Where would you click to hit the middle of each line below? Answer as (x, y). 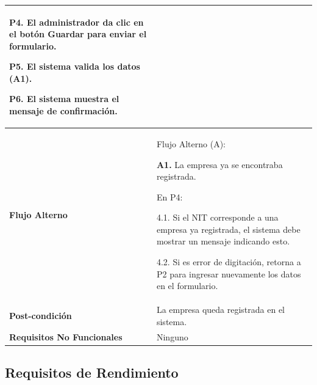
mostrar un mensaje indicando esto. (223, 241)
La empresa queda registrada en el (221, 310)
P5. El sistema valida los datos (75, 66)
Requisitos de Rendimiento (92, 372)
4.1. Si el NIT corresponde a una (217, 217)
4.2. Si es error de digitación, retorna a (229, 262)
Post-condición (41, 315)
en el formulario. (187, 286)
